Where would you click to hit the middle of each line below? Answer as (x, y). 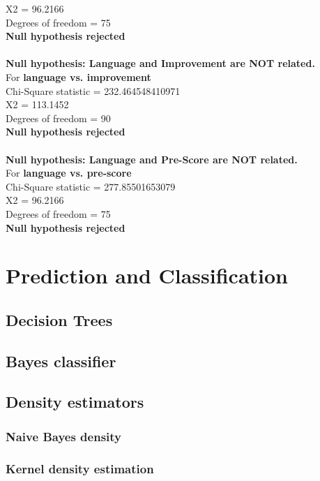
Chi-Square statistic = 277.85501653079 (91, 186)
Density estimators (75, 402)
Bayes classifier (61, 361)
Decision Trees (59, 319)
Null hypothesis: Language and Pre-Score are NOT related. (152, 159)
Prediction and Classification (147, 275)
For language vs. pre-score (69, 173)
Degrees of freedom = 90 (58, 118)
